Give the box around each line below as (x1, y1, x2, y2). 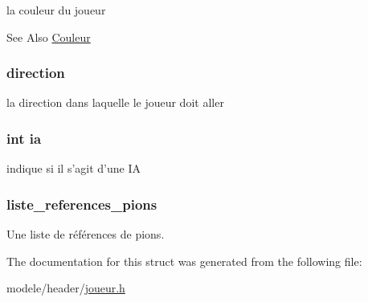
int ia (6, 128, 42, 148)
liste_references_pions (6, 194, 157, 214)
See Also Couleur (6, 28, 91, 45)
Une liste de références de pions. (6, 226, 165, 243)
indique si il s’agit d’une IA (6, 160, 141, 177)
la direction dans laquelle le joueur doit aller (6, 94, 224, 111)
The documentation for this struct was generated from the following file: (6, 252, 362, 269)
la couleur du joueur (6, 2, 106, 18)
